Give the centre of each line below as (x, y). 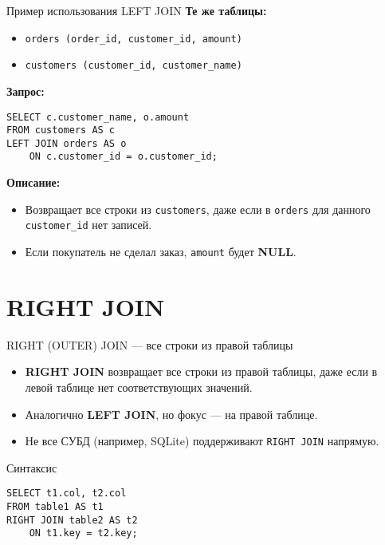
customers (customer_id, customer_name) (134, 66)
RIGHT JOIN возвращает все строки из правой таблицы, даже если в (201, 371)
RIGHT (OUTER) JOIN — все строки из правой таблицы (150, 344)
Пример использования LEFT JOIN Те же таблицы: (137, 10)
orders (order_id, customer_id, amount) (134, 39)
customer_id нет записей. (88, 225)
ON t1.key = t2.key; (83, 533)
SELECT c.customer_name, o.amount (98, 117)
